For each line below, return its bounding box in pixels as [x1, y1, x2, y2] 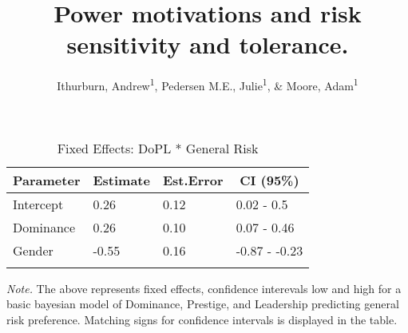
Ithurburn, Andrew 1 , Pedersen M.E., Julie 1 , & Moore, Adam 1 [57, 75, 358, 93]
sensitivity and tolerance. [66, 28, 349, 61]
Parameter [13, 170, 81, 189]
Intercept [13, 194, 64, 213]
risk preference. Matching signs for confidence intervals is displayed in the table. [6, 311, 398, 327]
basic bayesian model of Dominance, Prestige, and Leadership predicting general [6, 295, 399, 312]
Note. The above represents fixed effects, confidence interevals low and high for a [6, 279, 402, 296]
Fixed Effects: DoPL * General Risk [57, 138, 259, 157]
